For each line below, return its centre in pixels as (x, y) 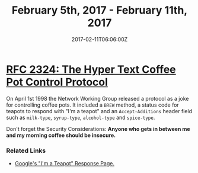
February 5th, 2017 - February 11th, (100, 10)
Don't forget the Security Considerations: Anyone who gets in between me (98, 129)
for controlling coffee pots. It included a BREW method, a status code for (92, 105)
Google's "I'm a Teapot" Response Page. (64, 163)
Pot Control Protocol (57, 82)
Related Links (26, 150)
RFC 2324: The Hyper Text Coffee (91, 69)
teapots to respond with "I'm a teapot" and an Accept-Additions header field (99, 111)
